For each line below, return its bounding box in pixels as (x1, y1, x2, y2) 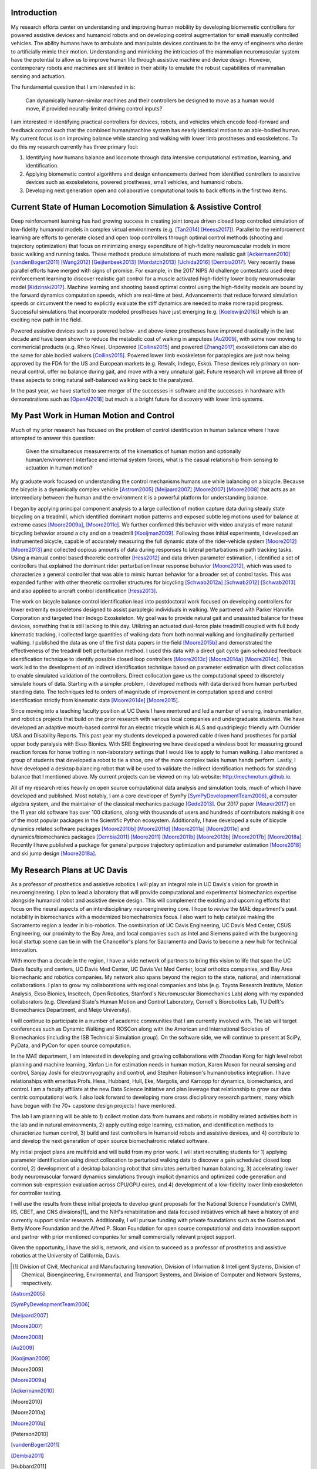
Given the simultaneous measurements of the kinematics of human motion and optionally (25, 448, 241, 455)
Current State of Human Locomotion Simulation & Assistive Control (11, 202, 261, 212)
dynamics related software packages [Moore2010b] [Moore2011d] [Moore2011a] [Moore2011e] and (11, 825, 250, 832)
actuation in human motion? (25, 464, 93, 471)
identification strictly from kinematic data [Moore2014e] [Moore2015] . (11, 696, 180, 703)
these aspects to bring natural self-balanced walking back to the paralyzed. (11, 376, 194, 383)
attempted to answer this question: (11, 434, 95, 441)
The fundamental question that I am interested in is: (11, 83, 136, 90)
